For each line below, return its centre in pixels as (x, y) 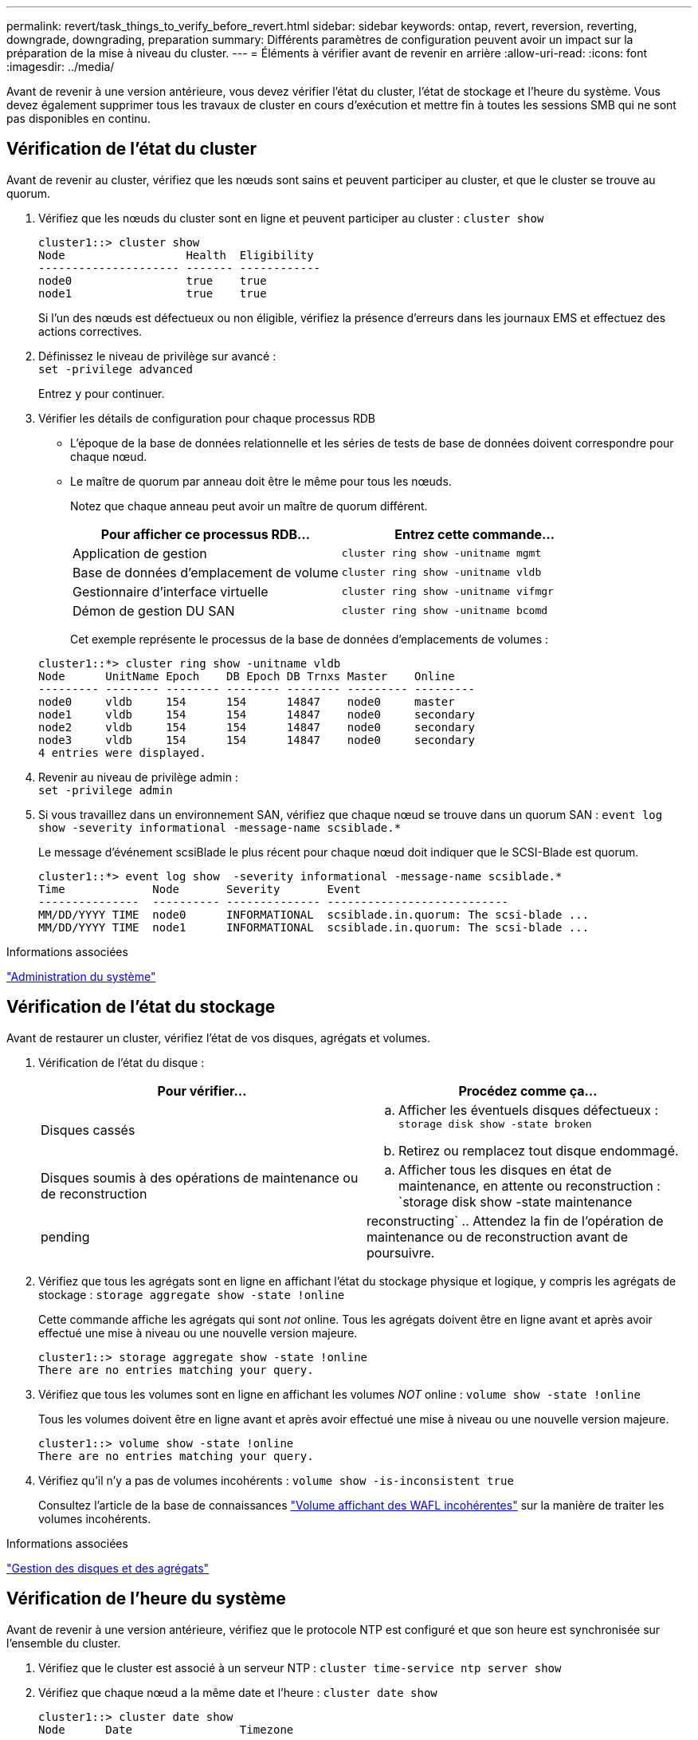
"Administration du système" (81, 976)
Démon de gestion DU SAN (154, 610)
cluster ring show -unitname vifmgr (447, 592)
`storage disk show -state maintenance (516, 1201)
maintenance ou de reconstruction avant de (497, 1236)
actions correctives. (90, 331)
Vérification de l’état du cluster (132, 149)
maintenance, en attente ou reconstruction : (529, 1185)
